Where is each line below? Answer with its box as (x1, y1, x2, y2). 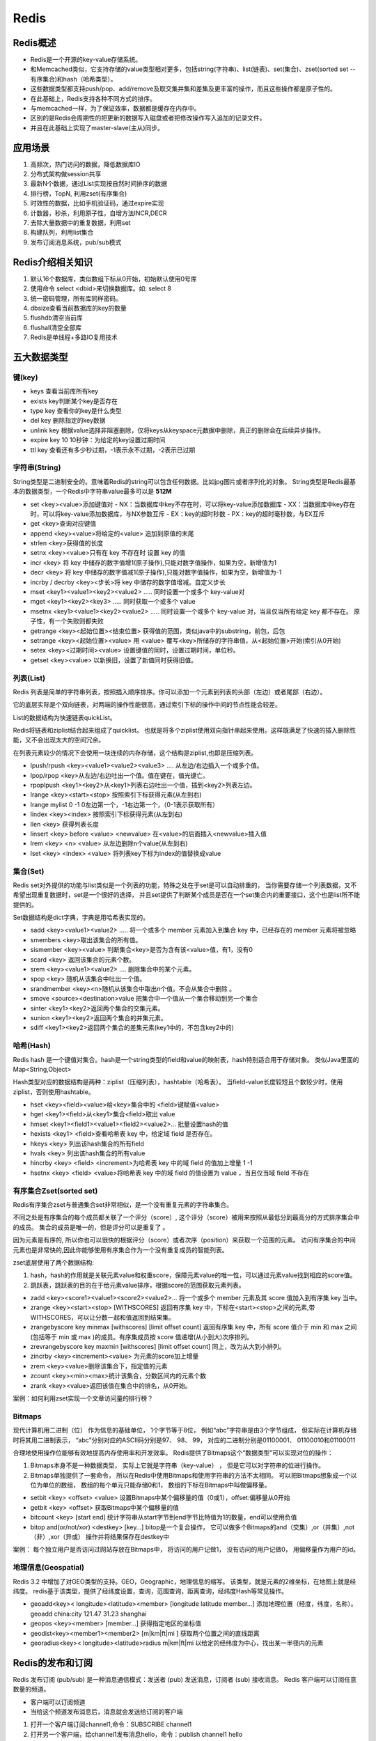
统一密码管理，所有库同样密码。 (30, 294, 122, 302)
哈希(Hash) (13, 1041, 52, 1051)
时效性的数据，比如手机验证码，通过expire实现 (30, 199, 164, 208)
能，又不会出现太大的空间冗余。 (13, 735, 104, 744)
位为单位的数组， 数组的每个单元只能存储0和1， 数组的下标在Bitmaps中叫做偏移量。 (30, 1481, 271, 1490)
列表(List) (13, 673, 45, 682)
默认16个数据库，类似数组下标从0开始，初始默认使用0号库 (30, 274, 198, 283)
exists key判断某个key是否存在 (30, 397, 118, 405)
